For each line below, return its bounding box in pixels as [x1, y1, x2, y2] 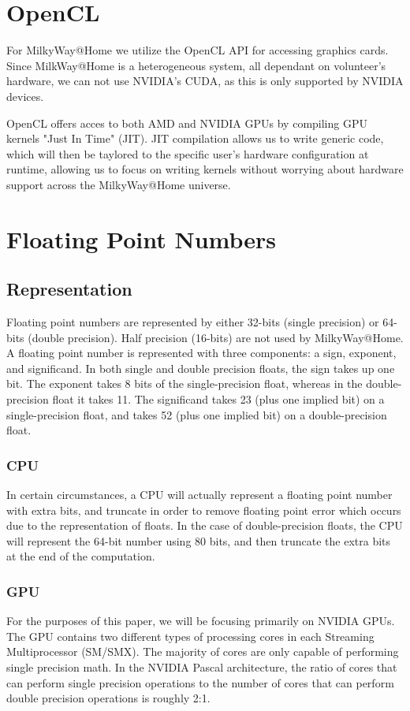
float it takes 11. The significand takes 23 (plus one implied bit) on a [52, 391, 385, 408]
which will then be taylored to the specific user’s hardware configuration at [6, 145, 369, 162]
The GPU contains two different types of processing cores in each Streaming [6, 627, 375, 644]
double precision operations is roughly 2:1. [6, 690, 211, 706]
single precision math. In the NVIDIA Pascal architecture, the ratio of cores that [6, 658, 397, 675]
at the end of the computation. [6, 548, 155, 564]
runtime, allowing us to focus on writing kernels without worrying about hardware [6, 161, 404, 177]
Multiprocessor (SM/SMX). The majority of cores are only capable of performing [6, 643, 399, 660]
